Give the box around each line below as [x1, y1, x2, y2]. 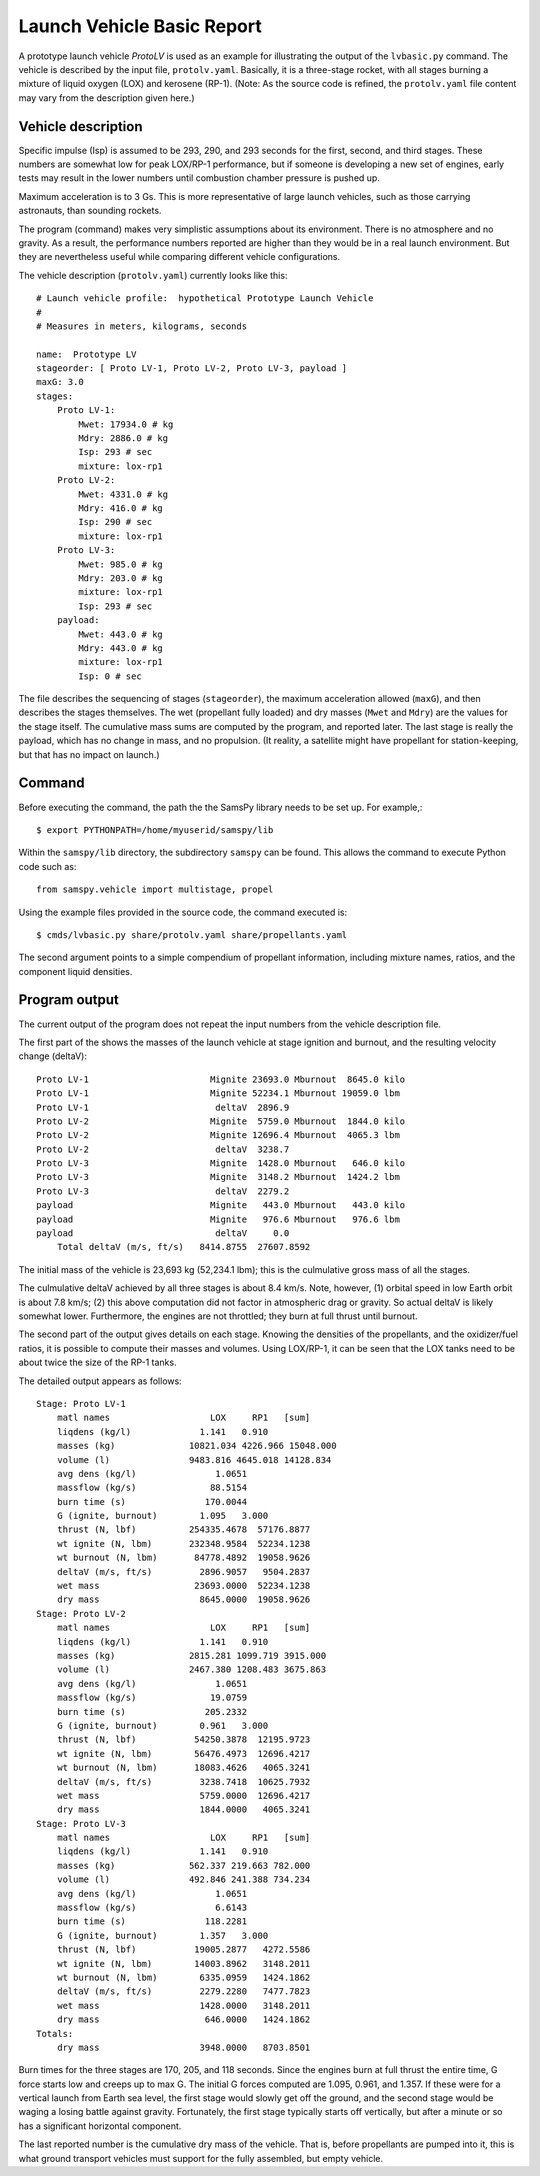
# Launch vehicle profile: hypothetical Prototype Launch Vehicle [36, 293, 374, 304]
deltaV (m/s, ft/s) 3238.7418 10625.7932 [56, 1776, 311, 1787]
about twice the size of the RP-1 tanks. [18, 1356, 177, 1369]
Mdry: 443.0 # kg [78, 642, 164, 654]
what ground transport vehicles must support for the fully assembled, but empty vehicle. [18, 2152, 384, 2164]
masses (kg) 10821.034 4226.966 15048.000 [56, 1440, 337, 1452]
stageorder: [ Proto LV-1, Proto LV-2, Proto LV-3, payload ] [36, 363, 348, 374]
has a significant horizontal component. [18, 2120, 182, 2132]
